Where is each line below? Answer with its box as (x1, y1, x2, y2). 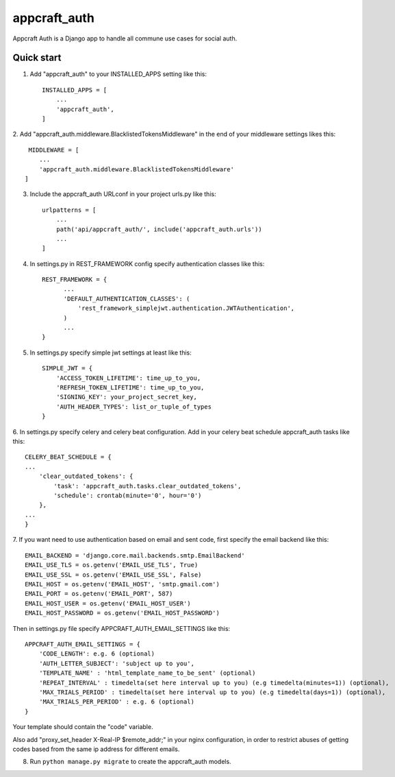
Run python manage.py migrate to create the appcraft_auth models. (29, 758, 232, 766)
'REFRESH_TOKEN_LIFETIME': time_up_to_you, (55, 384, 205, 391)
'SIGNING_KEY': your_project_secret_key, (55, 393, 198, 401)
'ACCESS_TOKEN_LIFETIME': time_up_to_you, (55, 374, 201, 382)
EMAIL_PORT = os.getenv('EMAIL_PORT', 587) (25, 590, 173, 598)
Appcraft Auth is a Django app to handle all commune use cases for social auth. (12, 34, 238, 43)
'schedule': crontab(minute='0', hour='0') (53, 491, 202, 499)
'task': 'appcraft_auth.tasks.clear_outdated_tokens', (53, 482, 242, 490)
